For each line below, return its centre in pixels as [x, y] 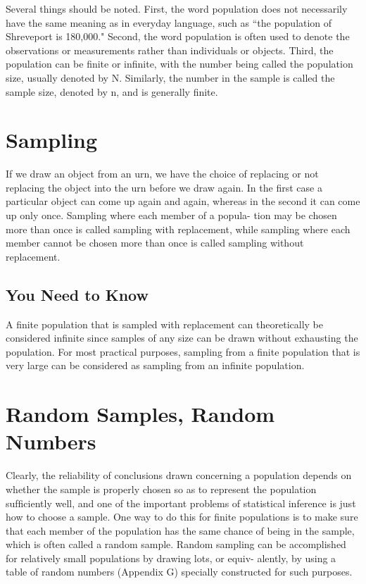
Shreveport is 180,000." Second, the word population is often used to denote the [178, 36]
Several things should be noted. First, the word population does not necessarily [177, 8]
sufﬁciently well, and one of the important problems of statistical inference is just [181, 503]
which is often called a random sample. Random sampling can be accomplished [176, 544]
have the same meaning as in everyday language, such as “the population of [169, 22]
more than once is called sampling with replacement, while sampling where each [178, 229]
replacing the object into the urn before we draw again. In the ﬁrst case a [164, 187]
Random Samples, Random [140, 414]
